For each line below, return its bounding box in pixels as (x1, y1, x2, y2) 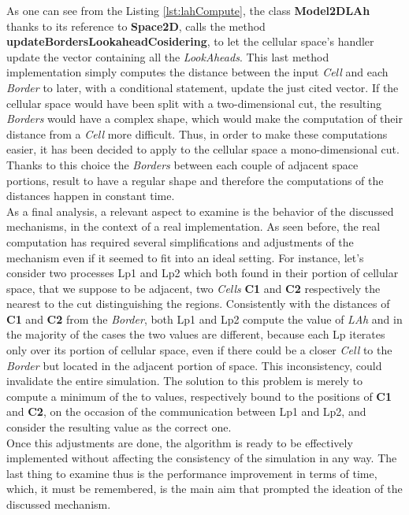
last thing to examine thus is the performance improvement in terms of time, (6, 465, 377, 481)
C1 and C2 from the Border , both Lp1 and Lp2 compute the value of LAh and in (6, 310, 403, 327)
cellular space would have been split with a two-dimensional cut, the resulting (6, 94, 381, 111)
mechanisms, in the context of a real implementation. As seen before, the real (6, 218, 381, 235)
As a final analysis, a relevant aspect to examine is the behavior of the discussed (6, 202, 394, 219)
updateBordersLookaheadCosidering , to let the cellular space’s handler (6, 33, 374, 50)
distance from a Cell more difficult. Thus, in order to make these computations (6, 125, 388, 142)
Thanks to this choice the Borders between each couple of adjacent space (6, 156, 359, 172)
